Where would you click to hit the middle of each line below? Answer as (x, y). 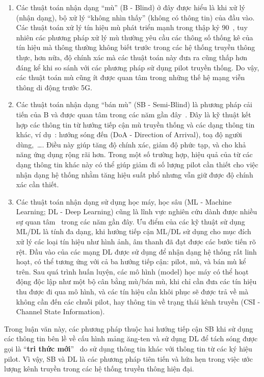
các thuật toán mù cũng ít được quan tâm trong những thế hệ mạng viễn (130, 77)
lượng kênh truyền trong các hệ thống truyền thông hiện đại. (99, 369)
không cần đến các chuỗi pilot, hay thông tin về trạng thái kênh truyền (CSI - (138, 301)
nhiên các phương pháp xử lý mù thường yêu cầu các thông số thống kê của (135, 37)
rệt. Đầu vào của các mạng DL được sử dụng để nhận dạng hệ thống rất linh (136, 251)
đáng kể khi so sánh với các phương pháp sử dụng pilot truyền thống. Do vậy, (138, 67)
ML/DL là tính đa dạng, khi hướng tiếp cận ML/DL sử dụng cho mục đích (134, 231)
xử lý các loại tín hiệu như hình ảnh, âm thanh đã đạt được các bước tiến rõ (136, 242)
